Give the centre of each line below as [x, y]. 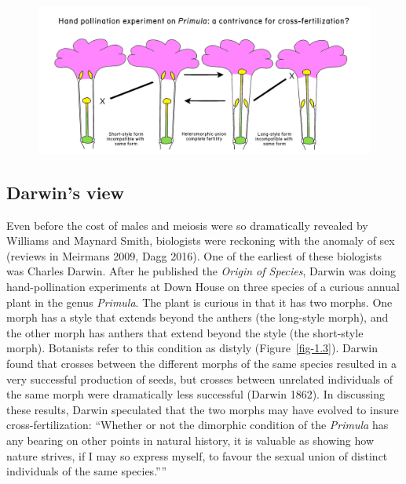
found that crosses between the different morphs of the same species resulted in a [201, 363]
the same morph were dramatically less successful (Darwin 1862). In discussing [196, 394]
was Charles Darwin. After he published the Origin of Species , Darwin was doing [201, 271]
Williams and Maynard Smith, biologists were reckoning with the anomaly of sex [201, 240]
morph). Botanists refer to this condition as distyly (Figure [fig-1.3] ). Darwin [192, 348]
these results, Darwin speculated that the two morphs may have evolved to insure [203, 409]
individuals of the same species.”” [87, 471]
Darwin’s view [66, 192]
